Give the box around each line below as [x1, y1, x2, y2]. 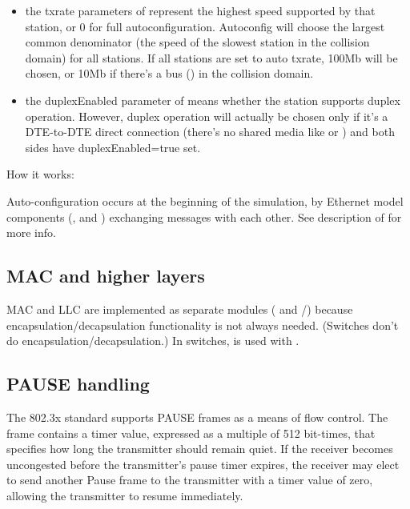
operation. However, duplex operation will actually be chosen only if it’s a [25, 107, 388, 124]
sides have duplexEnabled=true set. [25, 138, 201, 155]
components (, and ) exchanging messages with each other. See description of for [6, 208, 402, 225]
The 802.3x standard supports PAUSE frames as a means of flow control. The [6, 408, 388, 425]
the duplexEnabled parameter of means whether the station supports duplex [25, 91, 400, 108]
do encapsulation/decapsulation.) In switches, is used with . [6, 332, 299, 349]
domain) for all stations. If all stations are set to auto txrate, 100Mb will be [25, 49, 398, 66]
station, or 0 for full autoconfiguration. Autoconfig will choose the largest [25, 18, 385, 34]
